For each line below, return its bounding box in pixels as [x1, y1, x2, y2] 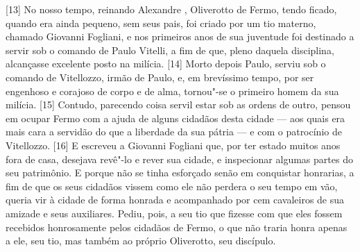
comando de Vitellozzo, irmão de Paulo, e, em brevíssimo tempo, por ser [6, 69, 314, 84]
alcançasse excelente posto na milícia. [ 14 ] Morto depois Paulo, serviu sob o [6, 56, 326, 71]
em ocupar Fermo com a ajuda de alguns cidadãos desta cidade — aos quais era [6, 110, 345, 125]
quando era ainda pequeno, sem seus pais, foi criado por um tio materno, [6, 15, 316, 30]
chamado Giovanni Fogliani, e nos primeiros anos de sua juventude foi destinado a [6, 29, 354, 44]
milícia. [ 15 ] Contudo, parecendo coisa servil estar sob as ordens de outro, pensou [6, 97, 351, 112]
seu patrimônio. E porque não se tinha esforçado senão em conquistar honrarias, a [6, 165, 354, 180]
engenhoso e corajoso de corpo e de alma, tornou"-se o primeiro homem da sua [6, 83, 339, 98]
